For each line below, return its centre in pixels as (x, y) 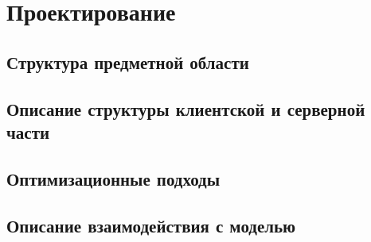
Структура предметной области (128, 61)
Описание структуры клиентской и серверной (186, 108)
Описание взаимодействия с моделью (151, 225)
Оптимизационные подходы (113, 178)
